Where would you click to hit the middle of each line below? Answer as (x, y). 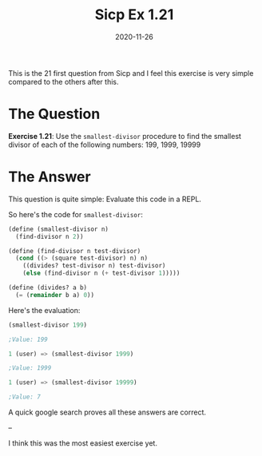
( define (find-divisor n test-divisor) (75, 251)
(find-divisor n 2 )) (50, 236)
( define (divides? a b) (48, 288)
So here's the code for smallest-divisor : (76, 214)
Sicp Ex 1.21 (134, 15)
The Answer (50, 177)
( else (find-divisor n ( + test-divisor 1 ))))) (101, 273)
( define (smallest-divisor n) (59, 229)
